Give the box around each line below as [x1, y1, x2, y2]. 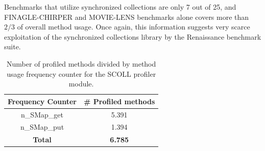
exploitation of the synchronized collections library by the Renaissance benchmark [4, 31, 261, 42]
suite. [4, 41, 21, 52]
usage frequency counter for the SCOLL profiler [7, 68, 156, 79]
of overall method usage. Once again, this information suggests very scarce [17, 21, 250, 32]
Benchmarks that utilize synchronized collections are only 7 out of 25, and [4, 2, 236, 12]
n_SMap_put [20, 122, 64, 132]
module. [68, 78, 94, 89]
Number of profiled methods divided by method [7, 58, 156, 69]
